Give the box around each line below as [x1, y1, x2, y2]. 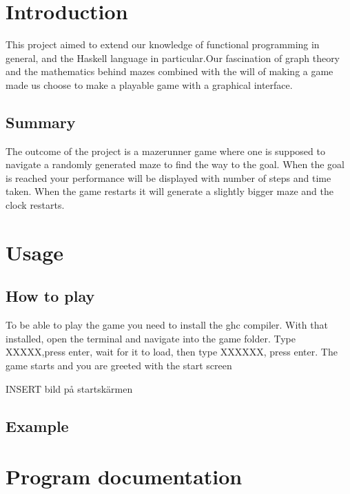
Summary [6, 111, 76, 132]
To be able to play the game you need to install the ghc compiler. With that [6, 318, 328, 332]
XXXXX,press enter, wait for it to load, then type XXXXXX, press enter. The [6, 344, 338, 359]
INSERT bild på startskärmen [6, 381, 133, 395]
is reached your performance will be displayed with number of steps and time [6, 170, 331, 185]
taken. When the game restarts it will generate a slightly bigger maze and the [6, 184, 333, 198]
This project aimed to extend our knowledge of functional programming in [6, 37, 320, 52]
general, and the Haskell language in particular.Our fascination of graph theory [6, 50, 340, 65]
